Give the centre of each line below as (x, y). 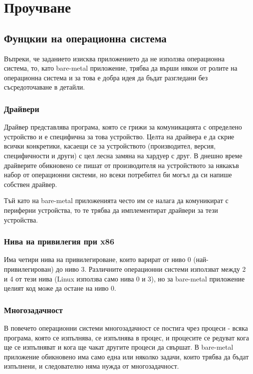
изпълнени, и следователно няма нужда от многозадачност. (91, 366)
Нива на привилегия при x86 (59, 241)
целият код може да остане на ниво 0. (60, 288)
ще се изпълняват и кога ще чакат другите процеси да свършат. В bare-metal (119, 347)
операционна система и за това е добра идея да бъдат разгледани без (106, 77)
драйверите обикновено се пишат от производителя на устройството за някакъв (122, 165)
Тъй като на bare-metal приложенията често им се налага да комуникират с (116, 200)
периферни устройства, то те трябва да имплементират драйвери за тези (111, 210)
